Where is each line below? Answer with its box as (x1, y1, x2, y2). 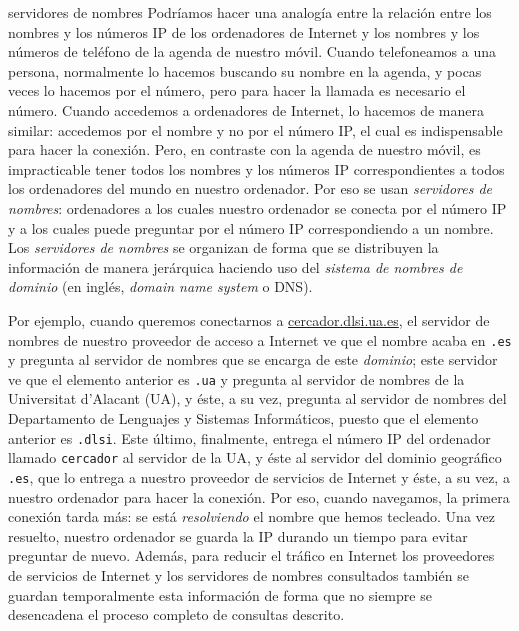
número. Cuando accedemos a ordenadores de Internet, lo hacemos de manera (8, 99, 484, 120)
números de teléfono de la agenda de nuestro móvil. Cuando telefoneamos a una (8, 41, 496, 62)
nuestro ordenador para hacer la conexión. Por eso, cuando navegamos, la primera (8, 486, 510, 507)
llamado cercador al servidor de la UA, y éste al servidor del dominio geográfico (8, 447, 502, 468)
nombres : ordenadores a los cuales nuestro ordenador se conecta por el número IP (8, 197, 507, 218)
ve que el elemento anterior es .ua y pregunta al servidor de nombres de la (8, 368, 465, 389)
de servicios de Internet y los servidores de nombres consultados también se (8, 564, 469, 585)
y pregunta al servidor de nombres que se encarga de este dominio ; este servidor (8, 349, 498, 370)
